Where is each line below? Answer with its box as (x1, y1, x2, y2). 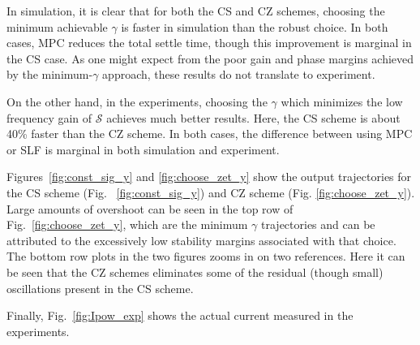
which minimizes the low (281, 93, 403, 110)
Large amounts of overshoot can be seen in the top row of (6, 200, 294, 217)
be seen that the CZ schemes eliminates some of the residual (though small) (6, 263, 384, 280)
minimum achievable (6, 18, 108, 35)
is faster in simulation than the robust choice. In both (121, 18, 388, 35)
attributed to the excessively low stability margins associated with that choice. (6, 231, 396, 248)
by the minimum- (6, 66, 93, 83)
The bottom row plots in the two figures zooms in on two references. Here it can (6, 248, 405, 265)
